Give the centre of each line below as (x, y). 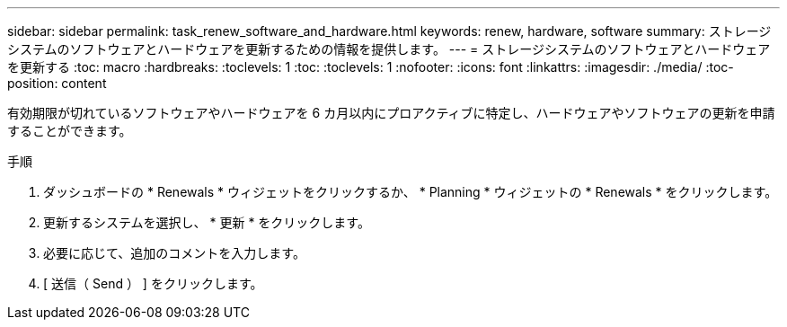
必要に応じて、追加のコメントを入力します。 (174, 253)
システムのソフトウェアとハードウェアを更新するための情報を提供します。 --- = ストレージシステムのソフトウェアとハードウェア (389, 49)
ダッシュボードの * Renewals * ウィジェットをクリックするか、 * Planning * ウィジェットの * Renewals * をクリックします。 (411, 192)
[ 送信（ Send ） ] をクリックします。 (153, 283)
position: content (57, 83)
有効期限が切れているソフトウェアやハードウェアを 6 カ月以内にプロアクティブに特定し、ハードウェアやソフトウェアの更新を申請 (391, 113)
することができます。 (70, 131)
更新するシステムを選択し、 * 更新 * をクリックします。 (207, 222)
